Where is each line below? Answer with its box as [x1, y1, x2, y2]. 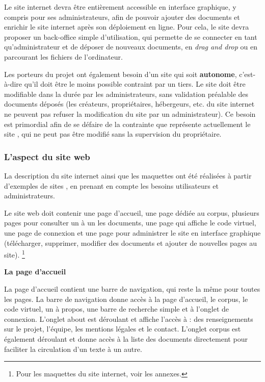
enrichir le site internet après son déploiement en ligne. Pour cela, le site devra [4, 21, 249, 32]
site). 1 [4, 248, 25, 260]
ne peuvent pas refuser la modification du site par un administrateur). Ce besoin [4, 108, 256, 119]
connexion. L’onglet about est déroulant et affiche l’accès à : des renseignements [4, 313, 253, 324]
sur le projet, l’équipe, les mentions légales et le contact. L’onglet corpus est [4, 323, 241, 334]
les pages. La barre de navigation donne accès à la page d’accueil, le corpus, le [4, 293, 248, 304]
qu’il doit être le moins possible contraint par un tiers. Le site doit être [24, 79, 246, 89]
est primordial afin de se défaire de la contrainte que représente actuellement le [4, 118, 251, 129]
